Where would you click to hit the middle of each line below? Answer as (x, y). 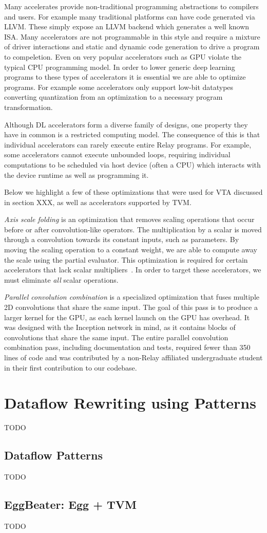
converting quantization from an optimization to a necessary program (113, 97)
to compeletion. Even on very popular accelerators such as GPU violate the (123, 56)
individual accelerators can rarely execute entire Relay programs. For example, (128, 144)
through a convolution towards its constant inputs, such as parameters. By (122, 239)
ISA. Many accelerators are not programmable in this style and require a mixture (132, 36)
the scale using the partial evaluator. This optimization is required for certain (126, 259)
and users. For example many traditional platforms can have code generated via (130, 16)
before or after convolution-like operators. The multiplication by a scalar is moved (133, 229)
